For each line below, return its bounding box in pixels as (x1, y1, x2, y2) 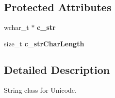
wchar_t (4, 22, 29, 32)
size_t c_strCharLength (4, 38, 84, 48)
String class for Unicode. (4, 84, 77, 95)
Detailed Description (4, 62, 110, 77)
